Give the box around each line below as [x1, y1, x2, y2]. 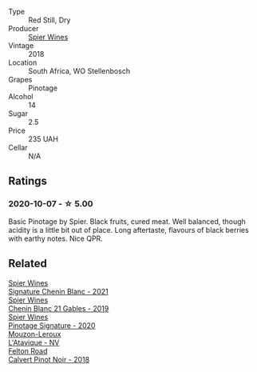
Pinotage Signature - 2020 [8, 320, 96, 330]
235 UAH [28, 134, 58, 143]
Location [8, 58, 38, 67]
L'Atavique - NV [8, 338, 60, 347]
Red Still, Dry [28, 15, 71, 25]
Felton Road [8, 346, 48, 355]
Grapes [8, 75, 33, 84]
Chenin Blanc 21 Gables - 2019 [8, 303, 109, 313]
